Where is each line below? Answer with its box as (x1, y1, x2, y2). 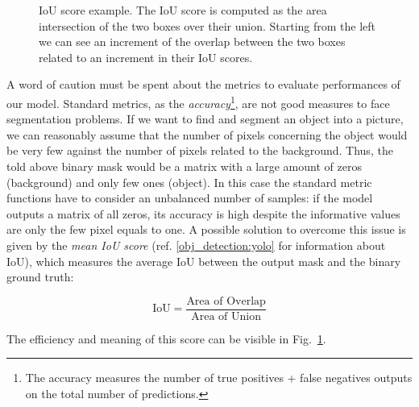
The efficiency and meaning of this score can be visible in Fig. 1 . (6, 330, 326, 347)
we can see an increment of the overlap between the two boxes (39, 33, 346, 50)
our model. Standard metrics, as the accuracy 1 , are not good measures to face (6, 92, 390, 111)
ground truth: (6, 268, 74, 285)
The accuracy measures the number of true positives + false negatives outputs (25, 369, 413, 386)
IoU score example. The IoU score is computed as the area (39, 2, 327, 18)
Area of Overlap (186, 295, 266, 307)
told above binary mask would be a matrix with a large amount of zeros (6, 158, 362, 174)
